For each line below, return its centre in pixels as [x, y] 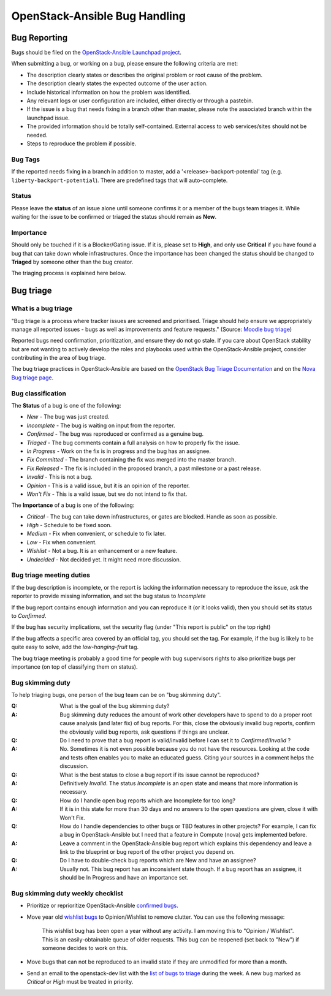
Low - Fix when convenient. [62, 542]
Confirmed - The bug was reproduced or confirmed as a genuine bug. [115, 434]
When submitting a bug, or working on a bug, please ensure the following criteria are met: [125, 64]
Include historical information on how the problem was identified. [109, 92]
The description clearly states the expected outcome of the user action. [117, 83]
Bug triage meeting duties [51, 575]
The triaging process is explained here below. [69, 273]
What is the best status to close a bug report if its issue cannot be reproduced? [160, 775]
